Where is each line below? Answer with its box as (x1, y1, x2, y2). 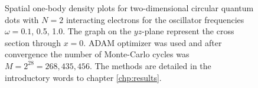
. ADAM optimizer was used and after (83, 36, 222, 48)
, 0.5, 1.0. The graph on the (31, 25, 132, 37)
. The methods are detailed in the (89, 59, 211, 71)
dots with (5, 13, 39, 25)
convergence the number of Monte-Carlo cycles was (5, 48, 190, 60)
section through (5, 36, 61, 48)
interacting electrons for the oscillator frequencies (66, 13, 244, 25)
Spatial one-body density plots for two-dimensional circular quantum (5, 2, 254, 14)
